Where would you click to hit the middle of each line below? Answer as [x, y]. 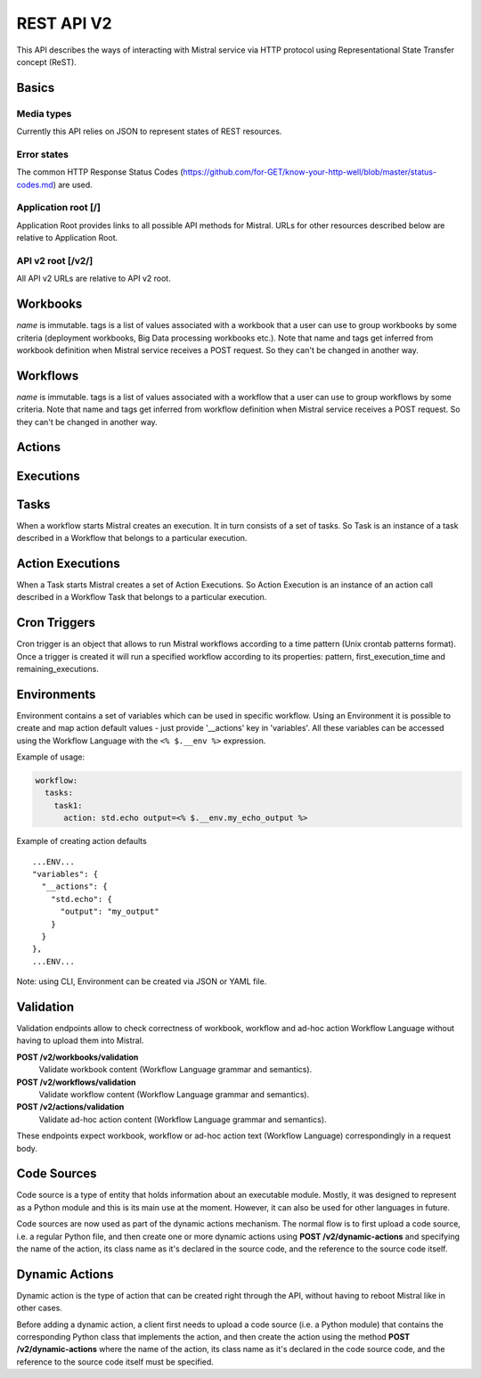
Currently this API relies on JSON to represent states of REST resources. [149, 131]
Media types [44, 113]
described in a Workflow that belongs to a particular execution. [132, 538]
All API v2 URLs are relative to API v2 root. [94, 279]
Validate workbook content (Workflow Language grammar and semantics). [175, 1070]
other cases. [39, 1308]
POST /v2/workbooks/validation [77, 1057]
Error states [43, 154]
